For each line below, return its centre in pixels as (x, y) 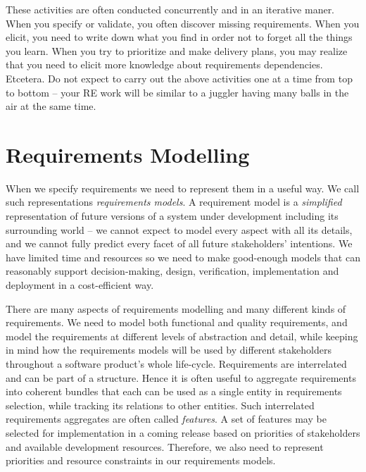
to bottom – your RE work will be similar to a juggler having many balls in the (177, 92)
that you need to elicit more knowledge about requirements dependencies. (164, 64)
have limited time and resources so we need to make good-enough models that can (183, 257)
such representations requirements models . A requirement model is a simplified (174, 202)
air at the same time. (51, 106)
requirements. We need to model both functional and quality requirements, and (177, 322)
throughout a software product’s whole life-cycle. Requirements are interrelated (176, 364)
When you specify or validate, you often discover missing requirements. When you (183, 23)
